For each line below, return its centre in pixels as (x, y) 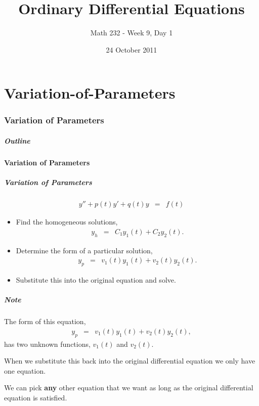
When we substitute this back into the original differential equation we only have (130, 361)
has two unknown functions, (47, 344)
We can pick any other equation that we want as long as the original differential (129, 388)
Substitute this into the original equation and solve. (96, 279)
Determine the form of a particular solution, (84, 250)
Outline (17, 140)
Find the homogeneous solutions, (67, 222)
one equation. (25, 370)
